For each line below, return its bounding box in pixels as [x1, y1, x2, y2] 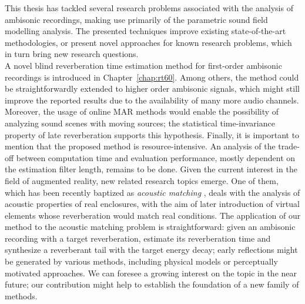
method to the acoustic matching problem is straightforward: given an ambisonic [5, 221, 296, 233]
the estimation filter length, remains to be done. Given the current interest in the [5, 163, 297, 175]
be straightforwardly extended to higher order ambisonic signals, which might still [5, 82, 300, 95]
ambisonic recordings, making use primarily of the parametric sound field [5, 13, 268, 25]
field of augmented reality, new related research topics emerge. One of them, [5, 174, 279, 186]
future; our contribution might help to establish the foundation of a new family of [5, 278, 299, 290]
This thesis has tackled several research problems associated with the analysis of [5, 2, 293, 14]
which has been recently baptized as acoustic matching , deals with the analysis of [5, 186, 300, 198]
